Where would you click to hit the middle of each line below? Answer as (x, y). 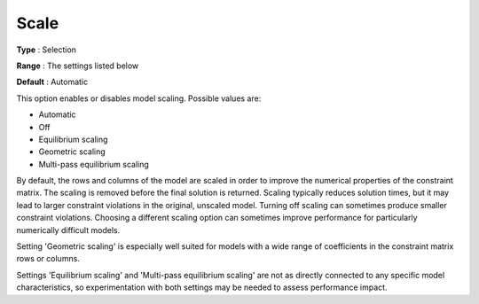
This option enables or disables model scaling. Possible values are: (139, 98)
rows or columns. (48, 259)
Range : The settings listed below (78, 66)
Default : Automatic (52, 82)
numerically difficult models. (68, 230)
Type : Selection (47, 50)
